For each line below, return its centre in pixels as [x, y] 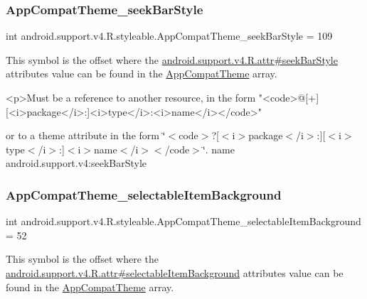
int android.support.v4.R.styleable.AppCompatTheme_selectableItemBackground [183, 221]
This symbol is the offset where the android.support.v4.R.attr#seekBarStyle [172, 59]
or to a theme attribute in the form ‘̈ [86, 135]
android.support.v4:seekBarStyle [76, 163]
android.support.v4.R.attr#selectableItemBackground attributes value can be [175, 272]
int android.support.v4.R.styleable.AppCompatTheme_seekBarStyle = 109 [169, 36]
